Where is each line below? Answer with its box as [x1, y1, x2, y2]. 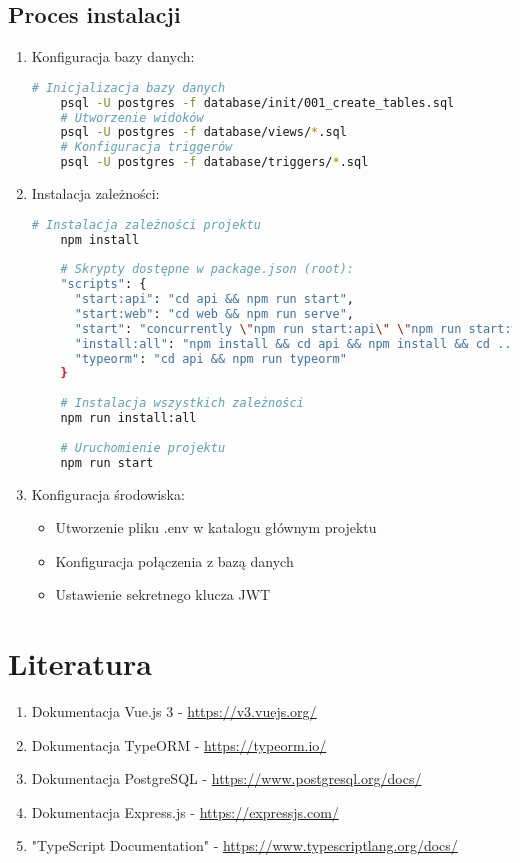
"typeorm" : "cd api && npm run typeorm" [74, 351, 347, 366]
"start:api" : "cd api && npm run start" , [74, 292, 354, 307]
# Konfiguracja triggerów [60, 140, 233, 155]
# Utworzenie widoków [60, 110, 204, 125]
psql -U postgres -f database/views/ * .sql [60, 125, 347, 140]
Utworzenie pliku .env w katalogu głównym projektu [55, 517, 377, 538]
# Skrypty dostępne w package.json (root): [60, 262, 354, 277]
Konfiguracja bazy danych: [31, 46, 195, 67]
